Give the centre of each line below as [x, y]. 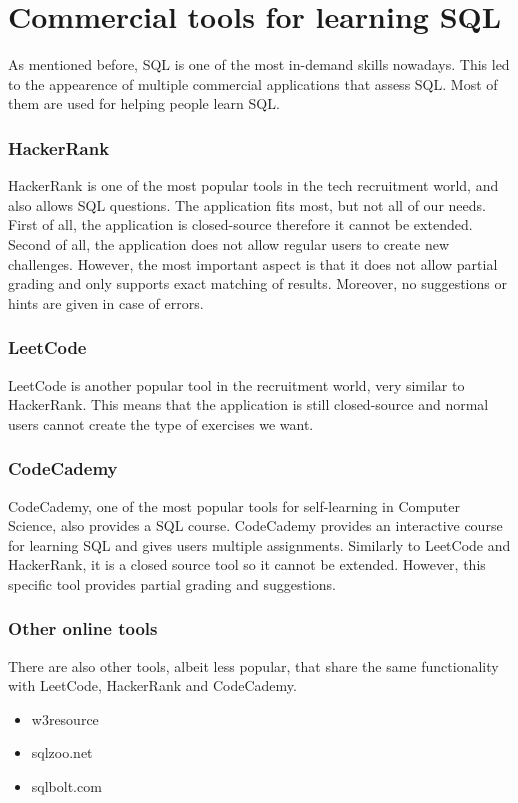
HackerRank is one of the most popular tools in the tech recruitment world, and [253, 185]
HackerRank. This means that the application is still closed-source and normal [248, 404]
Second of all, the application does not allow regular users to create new [228, 243]
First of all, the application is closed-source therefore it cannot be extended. [240, 224]
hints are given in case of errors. [106, 302]
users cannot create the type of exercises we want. [161, 423]
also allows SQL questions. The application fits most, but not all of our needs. [247, 204]
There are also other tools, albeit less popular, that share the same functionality [253, 665]
